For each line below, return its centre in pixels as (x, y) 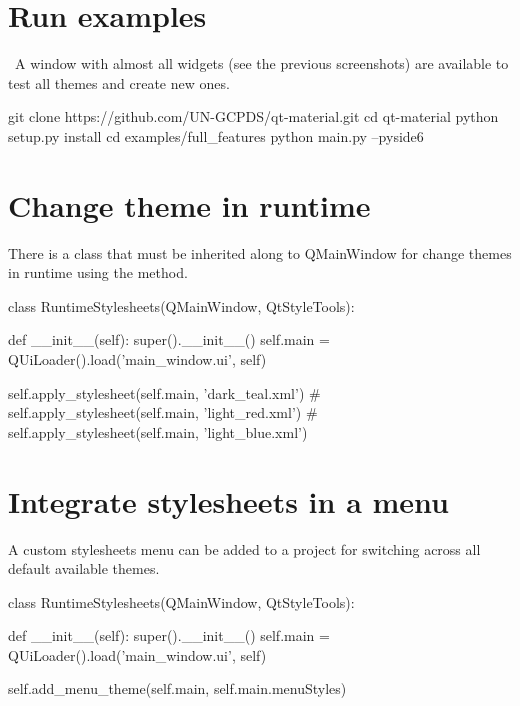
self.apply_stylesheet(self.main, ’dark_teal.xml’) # (164, 392)
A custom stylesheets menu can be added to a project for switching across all (244, 548)
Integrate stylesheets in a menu (228, 500)
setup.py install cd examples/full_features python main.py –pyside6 (216, 135)
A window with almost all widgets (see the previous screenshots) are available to (261, 63)
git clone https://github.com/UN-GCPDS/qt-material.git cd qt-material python (253, 116)
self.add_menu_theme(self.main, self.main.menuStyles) (177, 688)
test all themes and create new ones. (119, 82)
